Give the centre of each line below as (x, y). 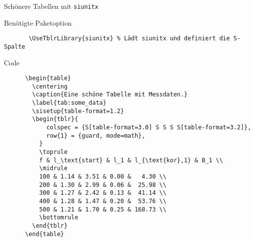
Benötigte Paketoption (38, 22)
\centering (50, 86)
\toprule (53, 152)
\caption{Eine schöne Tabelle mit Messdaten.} (110, 95)
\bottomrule (59, 218)
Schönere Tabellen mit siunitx (51, 6)
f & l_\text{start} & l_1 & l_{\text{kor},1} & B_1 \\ (131, 160)
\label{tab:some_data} (69, 103)
